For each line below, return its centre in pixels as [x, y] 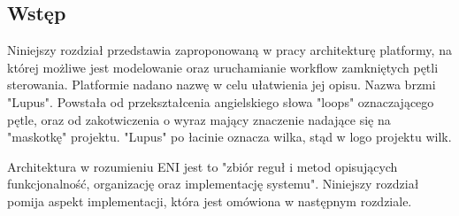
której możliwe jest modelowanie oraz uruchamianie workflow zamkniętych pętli [223, 67]
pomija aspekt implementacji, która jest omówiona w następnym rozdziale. [210, 201]
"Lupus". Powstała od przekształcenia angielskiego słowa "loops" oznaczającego [221, 101]
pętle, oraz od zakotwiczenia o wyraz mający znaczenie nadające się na [199, 119]
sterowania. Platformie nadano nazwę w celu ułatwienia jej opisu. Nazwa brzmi [222, 85]
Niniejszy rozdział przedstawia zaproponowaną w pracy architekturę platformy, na [229, 50]
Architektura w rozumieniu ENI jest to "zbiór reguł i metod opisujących [203, 166]
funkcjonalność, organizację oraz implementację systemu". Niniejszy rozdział [213, 184]
